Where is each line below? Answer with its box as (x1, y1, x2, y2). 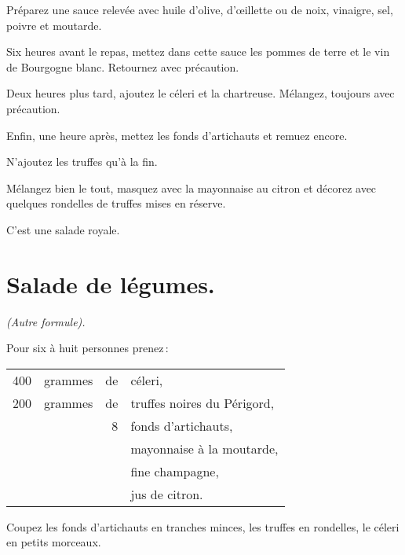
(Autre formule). (6, 313, 86, 329)
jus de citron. (130, 484, 203, 503)
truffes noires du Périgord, (130, 393, 275, 412)
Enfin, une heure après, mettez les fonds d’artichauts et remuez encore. (6, 127, 348, 143)
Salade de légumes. (6, 267, 215, 300)
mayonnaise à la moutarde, (130, 439, 279, 458)
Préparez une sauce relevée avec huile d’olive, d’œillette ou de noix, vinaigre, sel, (6, 2, 393, 17)
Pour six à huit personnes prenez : (6, 340, 169, 356)
